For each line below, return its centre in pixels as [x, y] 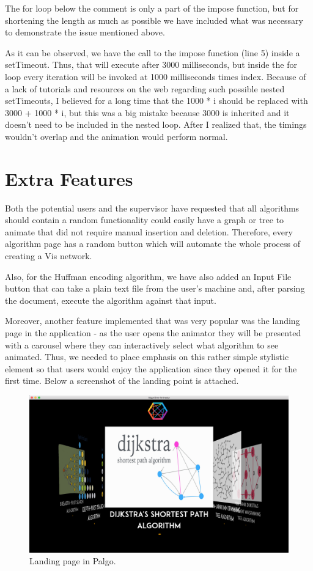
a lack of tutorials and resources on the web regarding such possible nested [145, 88]
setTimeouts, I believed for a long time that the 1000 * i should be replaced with [156, 101]
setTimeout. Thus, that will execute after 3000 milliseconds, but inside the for [151, 64]
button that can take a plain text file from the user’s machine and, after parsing [155, 288]
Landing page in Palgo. [73, 561]
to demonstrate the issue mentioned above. [85, 32]
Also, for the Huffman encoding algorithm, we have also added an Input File [148, 276]
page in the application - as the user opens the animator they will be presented [153, 333]
